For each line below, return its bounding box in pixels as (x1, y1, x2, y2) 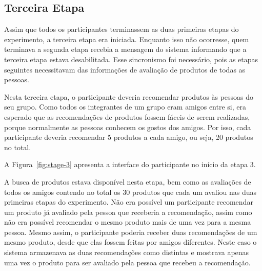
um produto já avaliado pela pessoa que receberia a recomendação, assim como (4, 206, 252, 217)
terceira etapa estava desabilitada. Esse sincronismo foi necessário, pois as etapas (4, 53, 258, 64)
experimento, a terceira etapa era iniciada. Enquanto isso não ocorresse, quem (4, 33, 249, 44)
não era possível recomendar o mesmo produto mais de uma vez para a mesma (4, 216, 251, 227)
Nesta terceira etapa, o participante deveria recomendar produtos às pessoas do (4, 91, 254, 102)
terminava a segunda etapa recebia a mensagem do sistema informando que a (4, 44, 247, 55)
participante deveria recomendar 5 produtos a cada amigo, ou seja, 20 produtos (4, 132, 253, 142)
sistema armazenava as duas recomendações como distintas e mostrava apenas (4, 247, 249, 258)
